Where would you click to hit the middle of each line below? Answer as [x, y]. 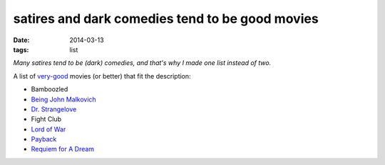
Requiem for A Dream [63, 149]
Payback [44, 139]
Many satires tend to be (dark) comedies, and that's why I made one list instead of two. [142, 63]
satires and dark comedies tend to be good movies [166, 19]
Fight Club [46, 119]
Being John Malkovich [63, 99]
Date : [21, 40]
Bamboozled [50, 89]
